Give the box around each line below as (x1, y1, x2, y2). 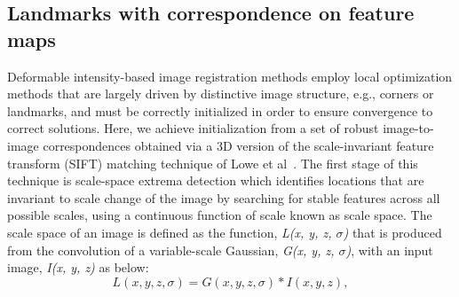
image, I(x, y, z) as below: (7, 258, 149, 277)
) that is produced (343, 223, 442, 241)
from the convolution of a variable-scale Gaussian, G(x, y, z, (7, 240, 335, 259)
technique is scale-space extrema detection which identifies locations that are (7, 171, 424, 190)
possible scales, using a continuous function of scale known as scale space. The (7, 206, 432, 224)
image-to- (383, 119, 434, 137)
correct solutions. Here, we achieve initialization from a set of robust (7, 119, 379, 137)
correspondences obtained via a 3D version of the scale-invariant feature (43, 136, 434, 154)
